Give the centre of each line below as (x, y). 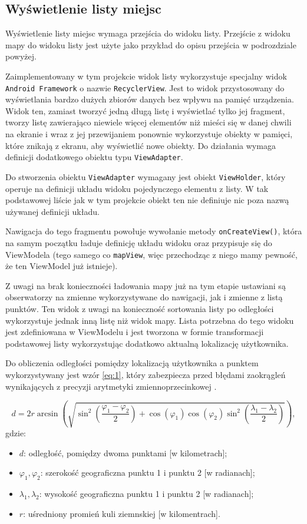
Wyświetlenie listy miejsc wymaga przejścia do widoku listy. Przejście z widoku (148, 33)
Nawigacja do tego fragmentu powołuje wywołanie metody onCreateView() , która (154, 231)
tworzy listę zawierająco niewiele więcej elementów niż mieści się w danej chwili (148, 122)
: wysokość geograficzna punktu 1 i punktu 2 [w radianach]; (146, 493)
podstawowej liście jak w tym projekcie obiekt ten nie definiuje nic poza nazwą (147, 200)
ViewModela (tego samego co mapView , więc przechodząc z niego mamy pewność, (151, 254)
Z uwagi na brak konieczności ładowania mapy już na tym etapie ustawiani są (146, 285)
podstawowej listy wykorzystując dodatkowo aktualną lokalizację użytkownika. (147, 343)
